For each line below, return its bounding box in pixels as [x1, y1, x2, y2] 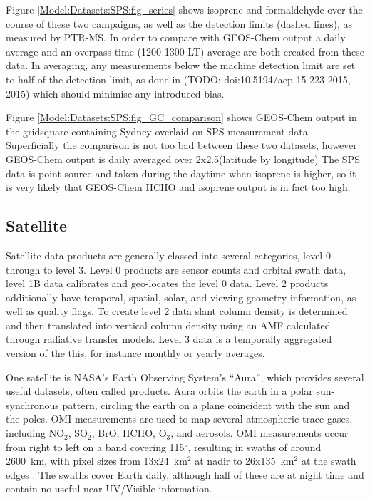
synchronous [6, 397, 59, 412]
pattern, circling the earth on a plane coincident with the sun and [62, 397, 350, 412]
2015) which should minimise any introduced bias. [6, 86, 225, 100]
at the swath [301, 453, 356, 468]
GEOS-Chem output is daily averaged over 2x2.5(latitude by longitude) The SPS [6, 151, 360, 166]
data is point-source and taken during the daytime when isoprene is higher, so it [6, 165, 356, 180]
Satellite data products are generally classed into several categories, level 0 [6, 247, 331, 262]
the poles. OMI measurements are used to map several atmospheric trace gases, [6, 411, 353, 426]
